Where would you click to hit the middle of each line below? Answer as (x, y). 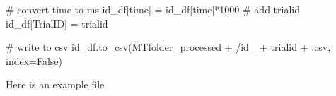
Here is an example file (55, 84)
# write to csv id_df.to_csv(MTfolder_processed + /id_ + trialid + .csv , (168, 47)
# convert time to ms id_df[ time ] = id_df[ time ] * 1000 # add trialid (153, 9)
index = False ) (34, 60)
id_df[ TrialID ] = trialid (57, 23)
